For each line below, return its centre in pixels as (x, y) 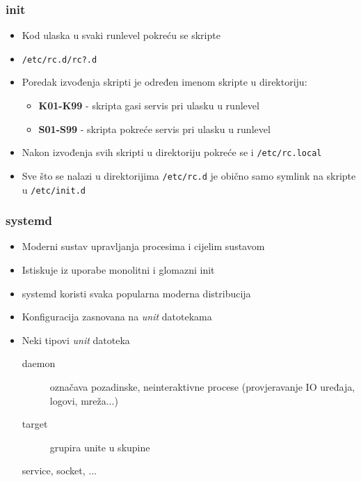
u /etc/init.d (54, 189)
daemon (39, 363)
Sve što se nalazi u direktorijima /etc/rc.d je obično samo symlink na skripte (189, 175)
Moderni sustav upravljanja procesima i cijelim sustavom (143, 246)
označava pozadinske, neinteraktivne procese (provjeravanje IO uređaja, (202, 387)
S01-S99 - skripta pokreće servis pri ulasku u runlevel (154, 129)
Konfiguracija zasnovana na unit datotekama (117, 317)
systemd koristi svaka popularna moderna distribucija (136, 293)
